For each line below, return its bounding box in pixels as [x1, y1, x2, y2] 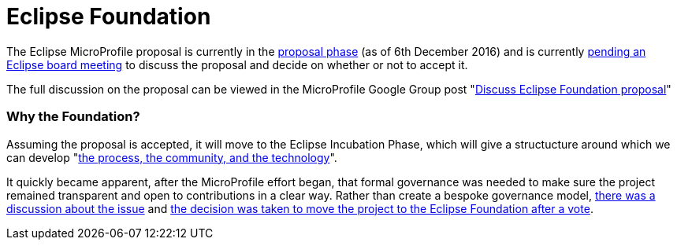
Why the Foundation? [6, 108, 140, 125]
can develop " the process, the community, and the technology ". [6, 150, 337, 164]
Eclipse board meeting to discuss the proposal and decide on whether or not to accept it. [6, 57, 468, 72]
